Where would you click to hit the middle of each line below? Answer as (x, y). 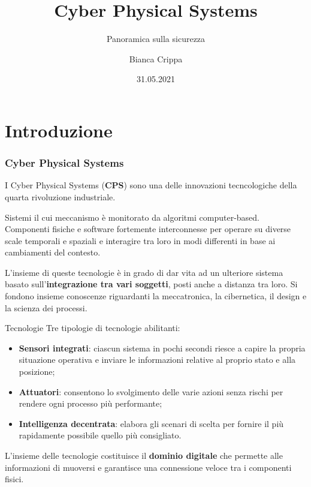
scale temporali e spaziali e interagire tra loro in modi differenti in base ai (140, 240)
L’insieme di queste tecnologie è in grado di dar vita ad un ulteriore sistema (144, 272)
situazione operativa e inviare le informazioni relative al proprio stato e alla (157, 360)
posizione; (37, 372)
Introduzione (59, 130)
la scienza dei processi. (46, 307)
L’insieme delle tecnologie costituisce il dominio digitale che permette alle (144, 455)
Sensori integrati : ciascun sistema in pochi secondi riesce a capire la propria (162, 348)
